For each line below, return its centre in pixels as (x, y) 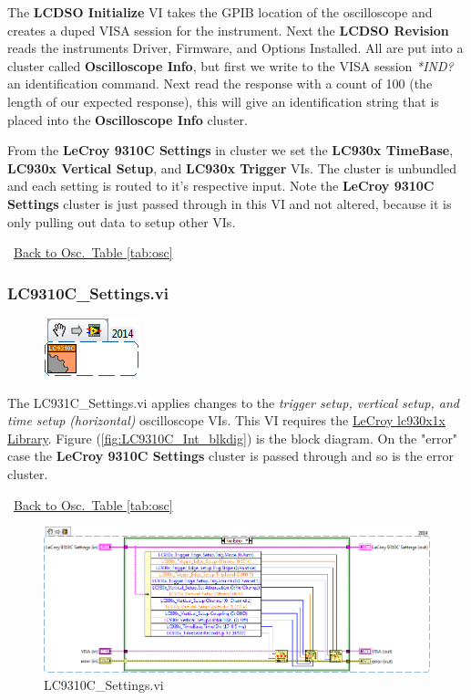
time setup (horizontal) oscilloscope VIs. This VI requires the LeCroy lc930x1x (226, 420)
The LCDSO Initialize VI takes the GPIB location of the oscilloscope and (220, 12)
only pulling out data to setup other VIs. (122, 221)
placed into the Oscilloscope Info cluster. (128, 119)
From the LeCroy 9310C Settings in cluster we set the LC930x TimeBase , (230, 150)
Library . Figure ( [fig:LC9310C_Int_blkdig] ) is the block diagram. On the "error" (233, 438)
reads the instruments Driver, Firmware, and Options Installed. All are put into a (235, 48)
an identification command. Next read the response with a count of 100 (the (220, 84)
